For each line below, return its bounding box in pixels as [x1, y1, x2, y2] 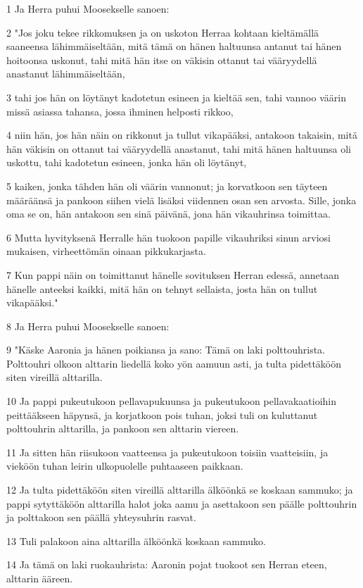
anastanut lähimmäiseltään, [6, 66, 125, 81]
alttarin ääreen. [6, 571, 73, 585]
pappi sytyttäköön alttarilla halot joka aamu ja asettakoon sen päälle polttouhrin [6, 496, 357, 511]
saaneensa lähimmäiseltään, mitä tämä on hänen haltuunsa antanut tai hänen [6, 39, 342, 54]
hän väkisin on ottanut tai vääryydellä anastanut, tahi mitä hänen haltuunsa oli [6, 141, 351, 156]
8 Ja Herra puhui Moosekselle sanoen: [6, 318, 170, 333]
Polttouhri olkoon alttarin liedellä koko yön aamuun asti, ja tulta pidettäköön [6, 356, 342, 370]
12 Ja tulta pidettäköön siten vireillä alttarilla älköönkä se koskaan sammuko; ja [6, 482, 353, 497]
